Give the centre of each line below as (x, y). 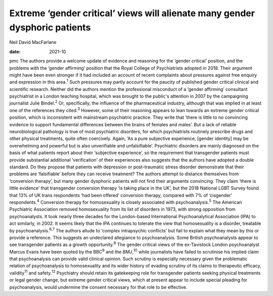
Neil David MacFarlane (33, 42)
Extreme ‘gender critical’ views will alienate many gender (132, 13)
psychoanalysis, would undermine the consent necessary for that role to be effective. (98, 287)
